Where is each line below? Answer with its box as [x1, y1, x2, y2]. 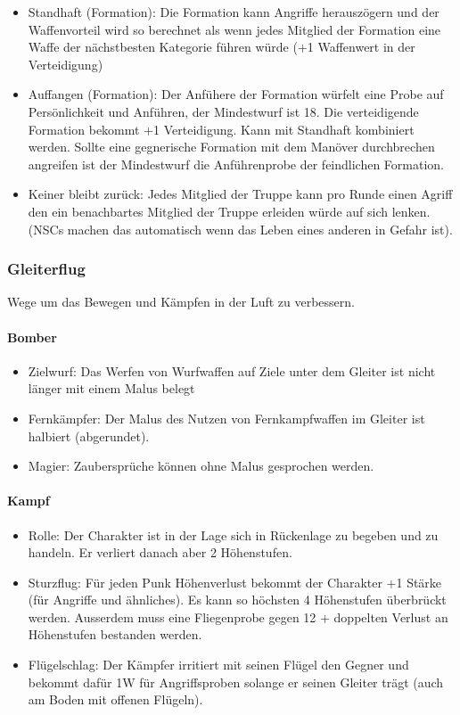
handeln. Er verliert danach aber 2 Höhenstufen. [28, 543, 292, 562]
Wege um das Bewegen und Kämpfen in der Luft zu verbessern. [7, 292, 355, 311]
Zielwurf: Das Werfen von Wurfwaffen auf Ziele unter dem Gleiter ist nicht [28, 361, 436, 380]
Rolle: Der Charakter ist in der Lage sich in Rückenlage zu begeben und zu [28, 525, 439, 544]
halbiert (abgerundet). [28, 426, 150, 445]
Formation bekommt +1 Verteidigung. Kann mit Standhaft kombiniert [28, 119, 415, 138]
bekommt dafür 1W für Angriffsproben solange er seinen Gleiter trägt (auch [28, 672, 444, 691]
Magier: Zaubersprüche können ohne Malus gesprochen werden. [28, 456, 374, 475]
